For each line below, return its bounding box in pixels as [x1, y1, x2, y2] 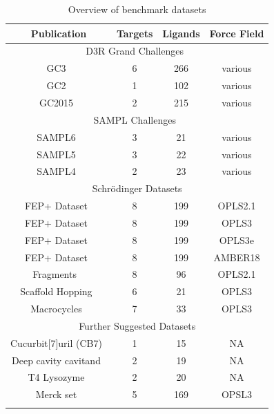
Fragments [32, 267, 77, 281]
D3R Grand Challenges [86, 44, 184, 58]
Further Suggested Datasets [79, 318, 196, 332]
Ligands [162, 26, 200, 40]
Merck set [35, 387, 77, 402]
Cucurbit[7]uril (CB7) [10, 335, 102, 350]
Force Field [209, 26, 264, 40]
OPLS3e [219, 232, 255, 247]
